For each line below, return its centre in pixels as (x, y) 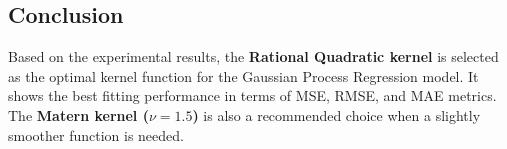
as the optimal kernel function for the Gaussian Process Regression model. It (243, 75)
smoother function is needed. (96, 134)
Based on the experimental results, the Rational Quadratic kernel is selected (253, 56)
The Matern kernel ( (78, 114)
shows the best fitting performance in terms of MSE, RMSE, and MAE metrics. (252, 95)
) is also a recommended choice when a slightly (336, 114)
